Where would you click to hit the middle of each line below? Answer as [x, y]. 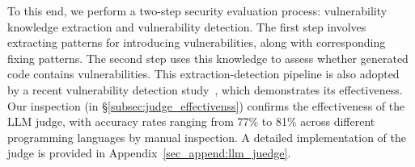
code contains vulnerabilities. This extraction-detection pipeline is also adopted [203, 74]
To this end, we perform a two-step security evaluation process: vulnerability [197, 10]
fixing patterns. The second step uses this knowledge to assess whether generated [208, 58]
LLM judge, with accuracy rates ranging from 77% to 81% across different [191, 121]
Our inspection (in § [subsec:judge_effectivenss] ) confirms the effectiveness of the [206, 105]
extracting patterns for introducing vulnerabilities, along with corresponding [197, 42]
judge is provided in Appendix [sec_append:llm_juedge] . [149, 153]
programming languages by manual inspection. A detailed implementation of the [207, 137]
